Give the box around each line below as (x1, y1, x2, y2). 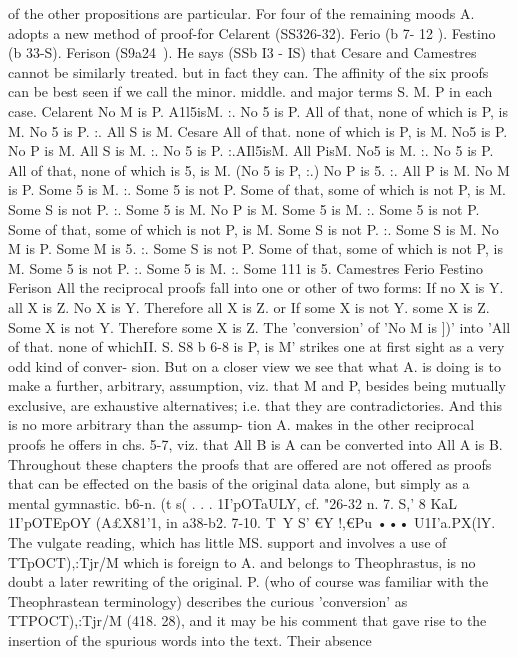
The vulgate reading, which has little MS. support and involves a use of (8, 532, 447, 553)
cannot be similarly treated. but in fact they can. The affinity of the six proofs (8, 61, 489, 82)
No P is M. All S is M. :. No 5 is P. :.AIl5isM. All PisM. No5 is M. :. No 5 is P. (8, 140, 494, 161)
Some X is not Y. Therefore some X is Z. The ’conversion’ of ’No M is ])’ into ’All (8, 316, 511, 337)
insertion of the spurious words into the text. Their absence (8, 630, 372, 650)
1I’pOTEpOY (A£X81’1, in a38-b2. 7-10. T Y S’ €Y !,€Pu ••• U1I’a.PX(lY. (8, 512, 496, 533)
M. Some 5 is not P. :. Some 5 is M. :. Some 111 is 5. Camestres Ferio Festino (8, 257, 484, 278)
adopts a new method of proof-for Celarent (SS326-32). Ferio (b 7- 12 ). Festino (8, 22, 496, 43)
